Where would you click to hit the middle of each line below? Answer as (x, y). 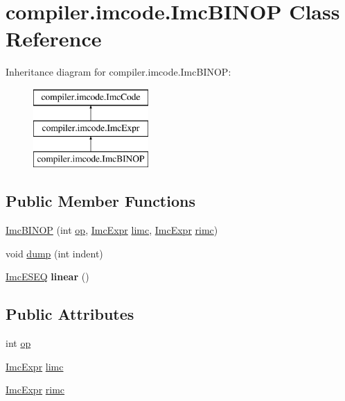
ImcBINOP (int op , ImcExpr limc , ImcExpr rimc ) (112, 230)
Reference (54, 39)
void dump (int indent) (54, 253)
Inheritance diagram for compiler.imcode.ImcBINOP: (118, 72)
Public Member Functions (100, 201)
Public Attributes (70, 314)
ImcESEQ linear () (47, 276)
